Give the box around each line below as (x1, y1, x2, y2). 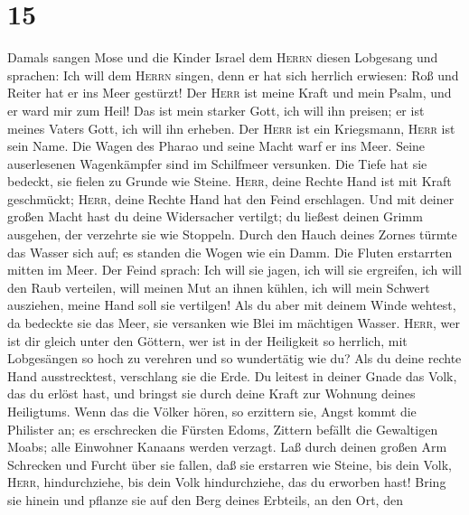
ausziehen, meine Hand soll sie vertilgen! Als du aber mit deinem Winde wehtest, (7, 295, 456, 314)
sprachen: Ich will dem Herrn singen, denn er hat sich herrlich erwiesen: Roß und (7, 65, 459, 84)
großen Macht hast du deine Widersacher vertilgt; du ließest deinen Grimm (7, 207, 423, 226)
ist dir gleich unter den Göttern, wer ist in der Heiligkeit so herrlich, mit (7, 331, 408, 350)
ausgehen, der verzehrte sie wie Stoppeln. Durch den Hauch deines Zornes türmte (7, 225, 457, 244)
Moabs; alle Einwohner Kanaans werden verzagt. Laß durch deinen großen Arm (7, 437, 447, 456)
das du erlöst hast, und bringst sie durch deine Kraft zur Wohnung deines (7, 384, 416, 403)
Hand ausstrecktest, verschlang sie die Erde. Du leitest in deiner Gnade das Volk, (7, 366, 457, 385)
